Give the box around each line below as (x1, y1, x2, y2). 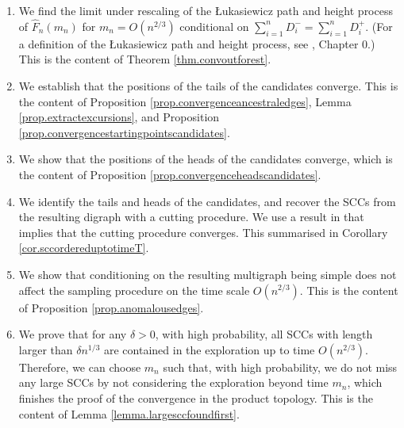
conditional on (179, 17, 249, 34)
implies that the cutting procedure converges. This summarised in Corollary (18, 224, 388, 240)
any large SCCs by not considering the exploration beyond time (18, 374, 329, 391)
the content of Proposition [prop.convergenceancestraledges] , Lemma (18, 93, 352, 109)
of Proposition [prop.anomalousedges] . (18, 299, 204, 315)
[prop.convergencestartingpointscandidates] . (18, 124, 230, 140)
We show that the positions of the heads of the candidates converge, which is (18, 151, 393, 167)
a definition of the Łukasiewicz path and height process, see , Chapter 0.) (18, 35, 375, 52)
